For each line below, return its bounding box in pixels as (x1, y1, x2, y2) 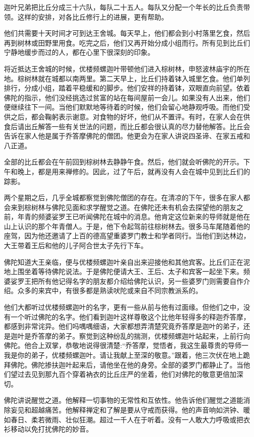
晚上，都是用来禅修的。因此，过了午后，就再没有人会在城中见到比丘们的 (17, 166, 250, 176)
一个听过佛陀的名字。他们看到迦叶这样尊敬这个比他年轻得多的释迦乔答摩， (10, 311, 250, 322)
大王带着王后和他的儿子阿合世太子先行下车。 (4, 240, 148, 251)
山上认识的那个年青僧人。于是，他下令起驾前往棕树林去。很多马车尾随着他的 (4, 221, 250, 231)
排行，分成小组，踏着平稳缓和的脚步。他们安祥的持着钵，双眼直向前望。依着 (4, 83, 250, 93)
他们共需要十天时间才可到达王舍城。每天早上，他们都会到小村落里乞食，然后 (4, 28, 250, 38)
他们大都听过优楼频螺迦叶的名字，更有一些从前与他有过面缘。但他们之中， (4, 302, 243, 312)
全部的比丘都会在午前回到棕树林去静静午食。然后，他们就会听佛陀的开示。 (4, 157, 243, 167)
